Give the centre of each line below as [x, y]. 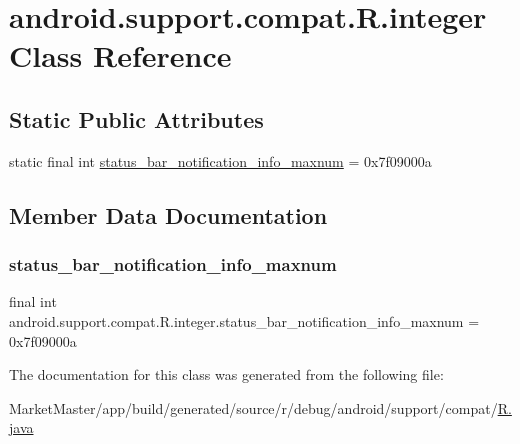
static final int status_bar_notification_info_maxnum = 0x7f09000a [220, 160]
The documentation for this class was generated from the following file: [226, 374]
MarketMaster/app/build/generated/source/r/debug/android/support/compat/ [253, 407]
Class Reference [120, 55]
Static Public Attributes [136, 118]
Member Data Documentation [168, 214]
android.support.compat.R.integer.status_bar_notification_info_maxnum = [244, 320]
